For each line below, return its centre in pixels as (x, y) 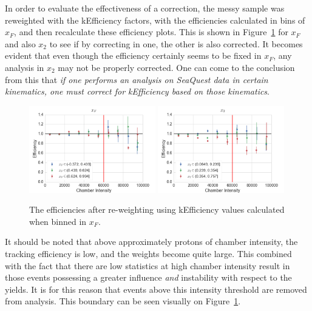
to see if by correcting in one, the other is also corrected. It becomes (176, 43)
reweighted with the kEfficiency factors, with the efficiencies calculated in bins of (155, 20)
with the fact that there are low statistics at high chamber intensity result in (148, 265)
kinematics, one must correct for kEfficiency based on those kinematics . (137, 91)
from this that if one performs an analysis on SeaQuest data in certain (137, 79)
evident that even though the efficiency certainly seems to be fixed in (133, 55)
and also (20, 43)
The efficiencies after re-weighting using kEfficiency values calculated (157, 209)
